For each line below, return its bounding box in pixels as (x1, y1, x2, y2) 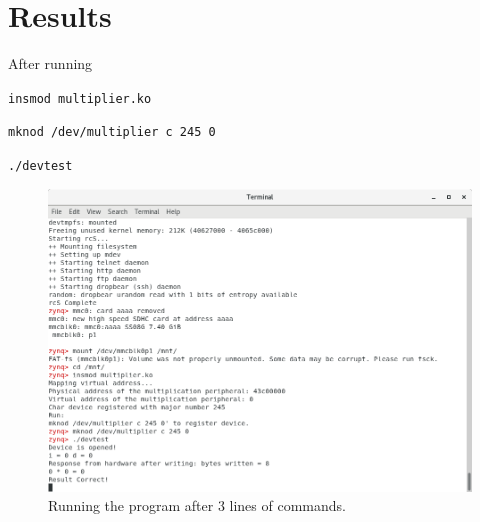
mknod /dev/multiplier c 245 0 (8, 125, 216, 140)
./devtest (8, 159, 73, 174)
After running (8, 53, 93, 74)
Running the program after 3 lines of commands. (48, 495, 346, 516)
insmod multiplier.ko (8, 91, 152, 106)
